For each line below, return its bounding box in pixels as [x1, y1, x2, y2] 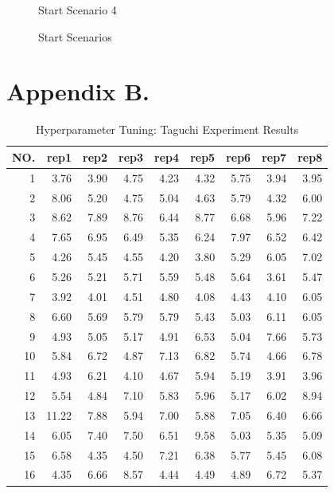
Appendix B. [6, 75, 150, 108]
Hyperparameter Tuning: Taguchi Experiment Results [36, 121, 299, 138]
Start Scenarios [38, 28, 112, 45]
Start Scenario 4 [38, 2, 117, 18]
